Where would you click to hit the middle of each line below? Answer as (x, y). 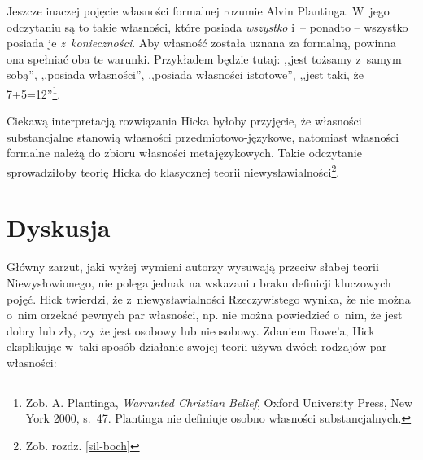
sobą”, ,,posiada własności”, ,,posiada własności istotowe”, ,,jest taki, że (185, 74)
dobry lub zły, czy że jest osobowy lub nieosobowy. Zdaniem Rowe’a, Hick (191, 330)
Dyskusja (59, 228)
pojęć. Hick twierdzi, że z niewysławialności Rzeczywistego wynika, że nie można (209, 298)
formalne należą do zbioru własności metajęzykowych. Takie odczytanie (184, 153)
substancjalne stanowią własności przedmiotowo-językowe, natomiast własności (203, 136)
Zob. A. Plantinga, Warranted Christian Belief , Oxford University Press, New (219, 402)
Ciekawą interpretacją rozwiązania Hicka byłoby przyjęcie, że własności (184, 121)
